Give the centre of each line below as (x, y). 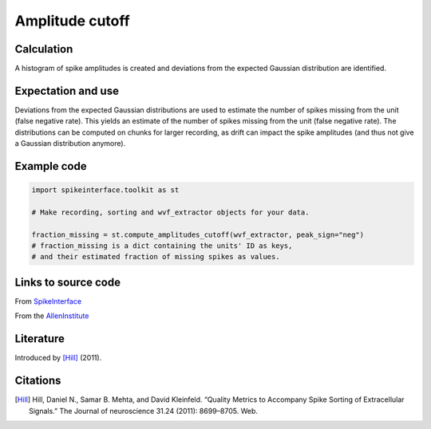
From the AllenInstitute (52, 316)
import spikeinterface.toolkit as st (105, 190)
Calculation (44, 49)
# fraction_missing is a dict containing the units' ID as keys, (162, 246)
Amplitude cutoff (73, 21)
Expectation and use (67, 91)
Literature (40, 339)
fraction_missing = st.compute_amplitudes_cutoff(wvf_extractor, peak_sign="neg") (198, 234)
